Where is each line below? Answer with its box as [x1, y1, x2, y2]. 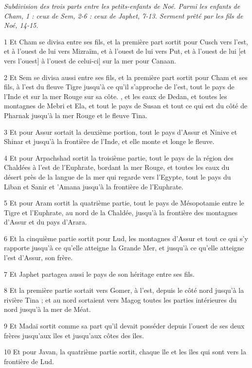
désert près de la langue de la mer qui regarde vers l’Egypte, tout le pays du [4, 171, 231, 182]
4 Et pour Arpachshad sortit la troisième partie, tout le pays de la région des [4, 152, 234, 163]
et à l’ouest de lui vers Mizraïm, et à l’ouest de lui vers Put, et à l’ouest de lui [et [4, 46, 247, 56]
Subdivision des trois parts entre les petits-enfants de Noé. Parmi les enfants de [4, 1, 240, 11]
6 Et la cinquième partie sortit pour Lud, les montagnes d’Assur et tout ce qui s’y [4, 233, 248, 243]
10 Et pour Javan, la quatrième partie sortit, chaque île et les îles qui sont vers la [4, 347, 246, 357]
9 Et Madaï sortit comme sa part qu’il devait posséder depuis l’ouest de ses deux [4, 321, 245, 331]
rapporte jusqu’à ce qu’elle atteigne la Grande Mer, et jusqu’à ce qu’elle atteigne [4, 243, 244, 253]
